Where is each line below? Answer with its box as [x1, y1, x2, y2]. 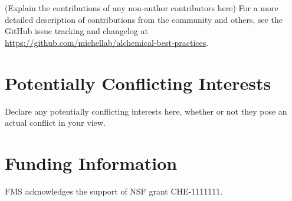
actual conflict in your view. [5, 116, 106, 129]
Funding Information [5, 150, 178, 175]
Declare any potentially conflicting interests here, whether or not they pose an [5, 105, 287, 117]
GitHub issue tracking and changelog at [5, 25, 148, 37]
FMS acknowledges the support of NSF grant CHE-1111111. [5, 185, 223, 197]
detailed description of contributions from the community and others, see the [5, 13, 283, 25]
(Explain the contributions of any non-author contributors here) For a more [5, 2, 278, 14]
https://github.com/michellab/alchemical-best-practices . [5, 36, 209, 48]
